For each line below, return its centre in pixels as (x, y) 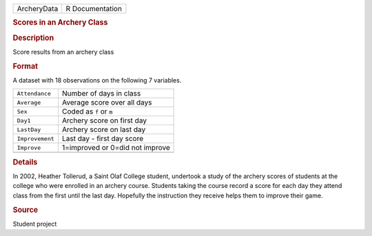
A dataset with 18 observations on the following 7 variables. (97, 80)
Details (25, 162)
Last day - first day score (103, 139)
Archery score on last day (104, 129)
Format (25, 66)
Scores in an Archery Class (60, 23)
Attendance (34, 93)
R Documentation (94, 9)
